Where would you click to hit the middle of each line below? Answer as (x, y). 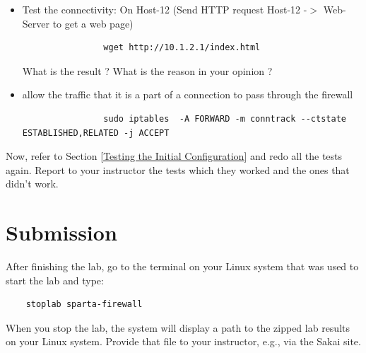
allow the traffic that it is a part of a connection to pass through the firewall (188, 94)
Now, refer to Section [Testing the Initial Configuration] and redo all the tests (174, 156)
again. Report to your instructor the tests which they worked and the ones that (178, 169)
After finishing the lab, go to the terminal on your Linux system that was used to (182, 266)
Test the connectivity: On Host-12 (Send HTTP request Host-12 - (165, 9)
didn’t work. (32, 184)
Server (36, 23)
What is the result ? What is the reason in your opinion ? (147, 70)
